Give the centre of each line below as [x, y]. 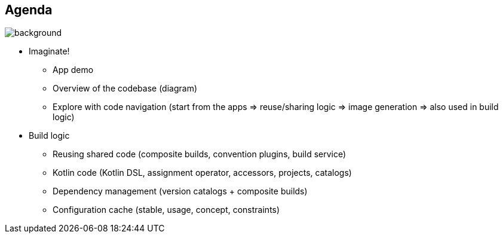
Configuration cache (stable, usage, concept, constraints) [166, 210]
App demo [73, 70]
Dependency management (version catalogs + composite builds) [180, 191]
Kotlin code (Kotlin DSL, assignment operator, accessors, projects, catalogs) [202, 173]
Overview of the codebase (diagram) [125, 89]
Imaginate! [49, 51]
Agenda [29, 10]
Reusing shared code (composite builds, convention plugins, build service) [200, 154]
